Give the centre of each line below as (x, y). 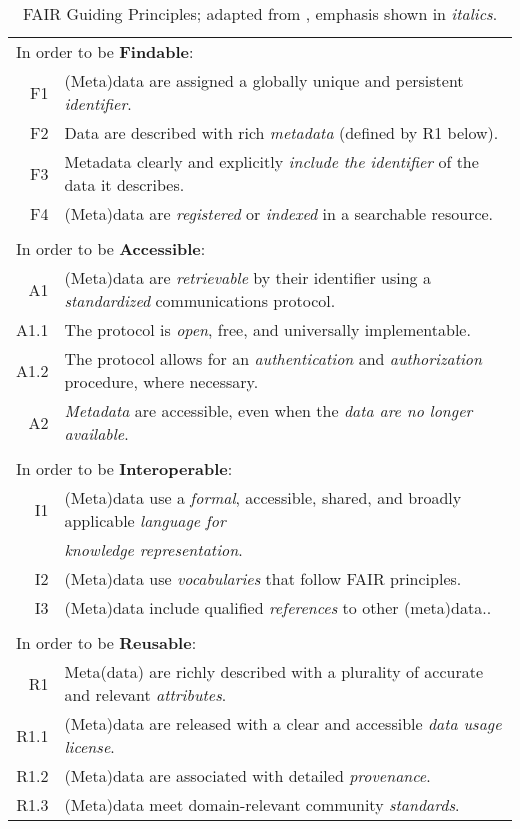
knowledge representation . (153, 549)
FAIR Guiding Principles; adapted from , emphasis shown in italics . (260, 13)
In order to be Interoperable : (124, 468)
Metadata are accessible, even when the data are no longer (268, 410)
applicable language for (145, 520)
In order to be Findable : (105, 51)
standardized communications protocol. (200, 300)
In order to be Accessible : (111, 248)
